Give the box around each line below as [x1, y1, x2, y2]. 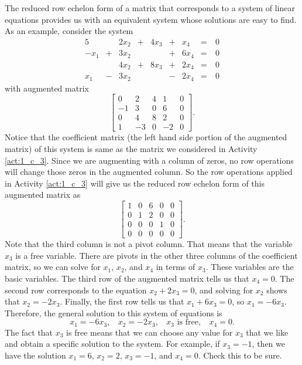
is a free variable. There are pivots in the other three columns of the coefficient [15, 249, 298, 261]
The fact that [5, 326, 53, 338]
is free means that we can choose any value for [66, 326, 233, 338]
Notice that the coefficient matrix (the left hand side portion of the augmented [5, 131, 287, 143]
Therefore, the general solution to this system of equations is [5, 306, 222, 319]
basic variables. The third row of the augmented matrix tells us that [5, 272, 249, 284]
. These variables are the [205, 261, 294, 273]
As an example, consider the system [5, 25, 133, 37]
